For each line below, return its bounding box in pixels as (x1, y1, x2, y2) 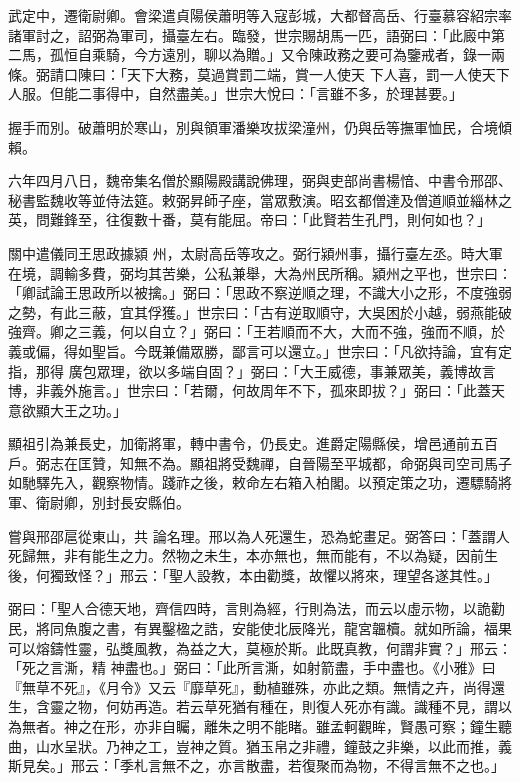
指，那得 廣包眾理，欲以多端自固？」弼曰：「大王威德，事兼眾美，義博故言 (8, 360, 496, 381)
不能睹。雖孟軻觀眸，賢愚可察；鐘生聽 (259, 716, 512, 736)
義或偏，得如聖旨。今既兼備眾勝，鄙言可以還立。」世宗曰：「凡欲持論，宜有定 (8, 340, 512, 361)
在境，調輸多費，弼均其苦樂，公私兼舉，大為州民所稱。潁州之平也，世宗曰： (8, 262, 512, 283)
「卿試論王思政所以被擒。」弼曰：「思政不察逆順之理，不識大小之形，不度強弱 (8, 282, 512, 303)
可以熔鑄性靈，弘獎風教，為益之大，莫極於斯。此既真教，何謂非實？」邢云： (8, 637, 512, 658)
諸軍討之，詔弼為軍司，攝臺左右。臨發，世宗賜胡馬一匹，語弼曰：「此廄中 (8, 24, 491, 45)
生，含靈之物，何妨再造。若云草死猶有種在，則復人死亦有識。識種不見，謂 (8, 696, 498, 717)
